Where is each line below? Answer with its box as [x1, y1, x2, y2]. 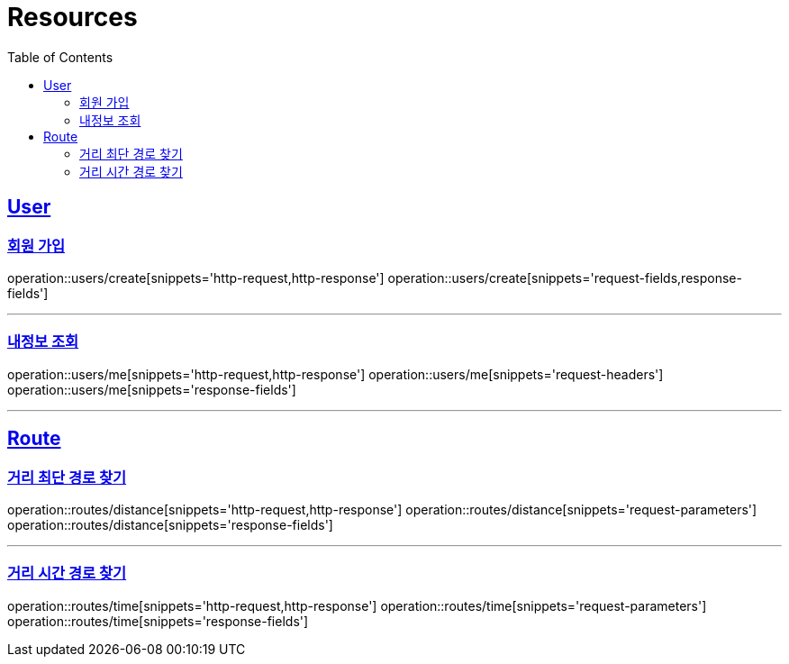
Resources [7, 2, 138, 32]
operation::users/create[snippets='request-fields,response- [387, 269, 742, 286]
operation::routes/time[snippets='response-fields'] [7, 613, 309, 629]
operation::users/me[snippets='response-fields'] [7, 381, 296, 397]
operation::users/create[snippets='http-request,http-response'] [7, 269, 385, 286]
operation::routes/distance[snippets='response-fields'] [7, 516, 333, 532]
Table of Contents [7, 49, 113, 65]
